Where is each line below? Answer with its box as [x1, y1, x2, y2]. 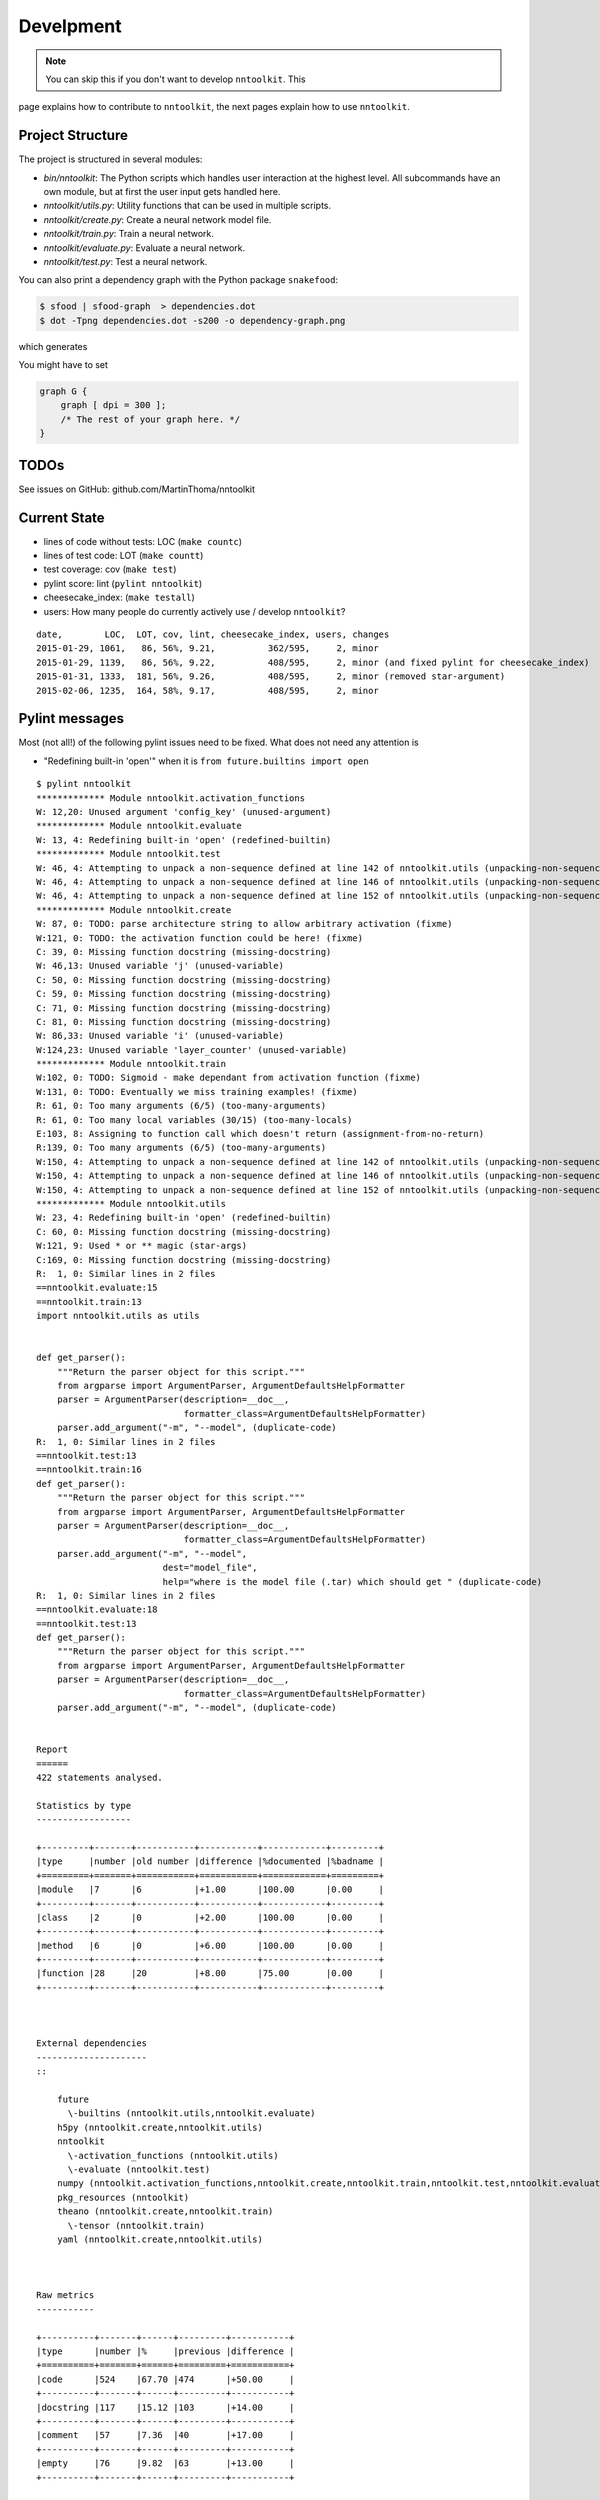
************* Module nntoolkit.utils [36, 1198, 227, 1209]
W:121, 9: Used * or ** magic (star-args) [36, 1240, 248, 1252]
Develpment [18, 15, 122, 37]
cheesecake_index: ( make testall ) [43, 591, 195, 604]
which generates [18, 340, 88, 352]
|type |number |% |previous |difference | [36, 2346, 295, 2357]
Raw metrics [36, 2290, 95, 2301]
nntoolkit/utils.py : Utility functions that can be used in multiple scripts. [43, 200, 332, 212]
